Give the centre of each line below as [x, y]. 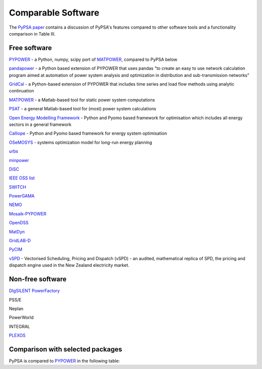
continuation [21, 91]
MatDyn [17, 231]
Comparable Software [54, 13]
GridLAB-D [20, 241]
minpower [19, 160]
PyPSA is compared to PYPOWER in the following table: [65, 361]
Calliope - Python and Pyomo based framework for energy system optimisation [88, 133]
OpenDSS [19, 223]
